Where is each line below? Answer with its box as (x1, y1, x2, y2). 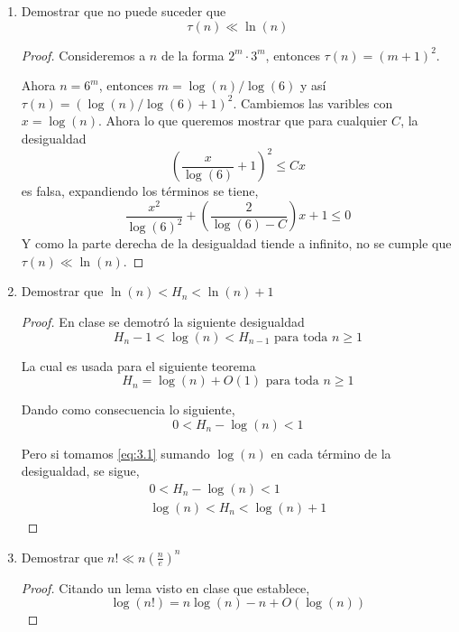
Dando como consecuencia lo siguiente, (21, 400, 235, 419)
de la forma (161, 45, 225, 64)
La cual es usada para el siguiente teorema (21, 356, 256, 375)
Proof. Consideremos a (21, 45, 146, 64)
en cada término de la (271, 443, 391, 462)
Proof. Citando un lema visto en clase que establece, (21, 578, 310, 597)
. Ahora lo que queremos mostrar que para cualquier (98, 111, 388, 130)
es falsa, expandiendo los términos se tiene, (21, 181, 259, 200)
